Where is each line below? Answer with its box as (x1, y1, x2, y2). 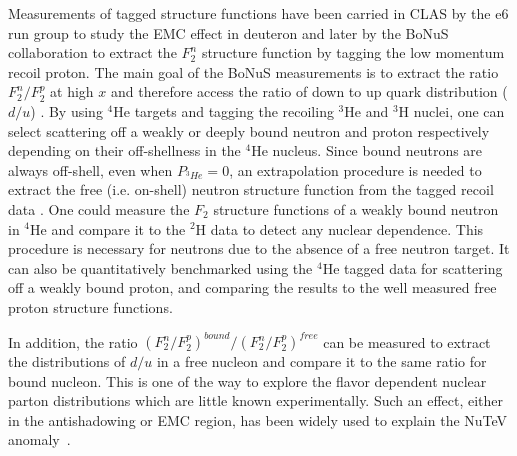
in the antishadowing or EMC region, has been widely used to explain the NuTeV (8, 409, 508, 430)
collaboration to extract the (8, 42, 177, 63)
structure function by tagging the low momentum (201, 42, 505, 63)
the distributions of (8, 351, 126, 371)
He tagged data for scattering (322, 257, 503, 278)
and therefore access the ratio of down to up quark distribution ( (111, 81, 508, 102)
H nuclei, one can (398, 100, 505, 121)
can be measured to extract (323, 331, 491, 351)
